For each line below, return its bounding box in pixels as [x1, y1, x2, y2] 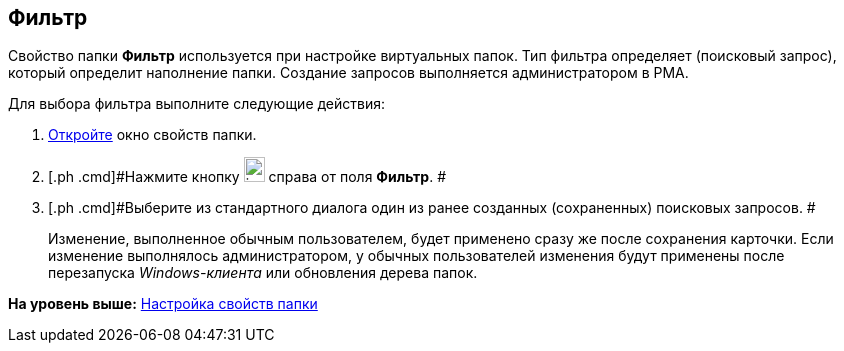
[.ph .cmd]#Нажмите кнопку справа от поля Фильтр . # [48, 168, 447, 186]
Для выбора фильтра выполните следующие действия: [8, 95, 386, 113]
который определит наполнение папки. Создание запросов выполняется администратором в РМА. [8, 64, 689, 82]
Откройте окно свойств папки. [48, 126, 257, 144]
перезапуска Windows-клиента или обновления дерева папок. [48, 264, 478, 282]
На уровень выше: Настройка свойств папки [8, 295, 318, 313]
